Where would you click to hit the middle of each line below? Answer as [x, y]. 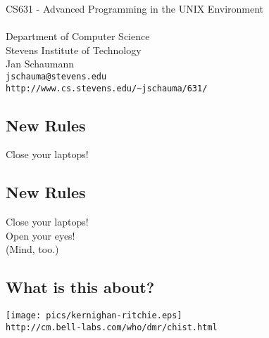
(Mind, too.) [32, 249]
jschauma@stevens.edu [56, 76]
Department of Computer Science [78, 36]
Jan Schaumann [40, 64]
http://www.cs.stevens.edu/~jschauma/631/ [107, 88]
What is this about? [80, 287]
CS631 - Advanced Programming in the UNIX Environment [135, 8]
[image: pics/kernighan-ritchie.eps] [94, 316]
